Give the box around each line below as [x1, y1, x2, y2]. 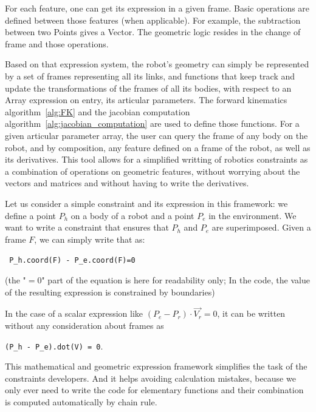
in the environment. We [208, 209, 297, 221]
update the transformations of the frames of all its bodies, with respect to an [5, 81, 292, 94]
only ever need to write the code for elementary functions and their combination [5, 383, 304, 396]
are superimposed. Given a [211, 221, 311, 234]
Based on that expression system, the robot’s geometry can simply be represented [5, 58, 309, 70]
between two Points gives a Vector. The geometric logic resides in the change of [5, 25, 301, 38]
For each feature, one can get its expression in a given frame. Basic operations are [5, 2, 310, 14]
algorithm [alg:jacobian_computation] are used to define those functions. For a [5, 117, 300, 130]
